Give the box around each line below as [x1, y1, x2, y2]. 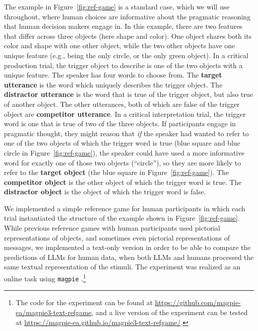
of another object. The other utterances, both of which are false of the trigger [4, 98, 240, 109]
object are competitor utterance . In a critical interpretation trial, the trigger [4, 108, 246, 119]
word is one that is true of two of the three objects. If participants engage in [4, 118, 236, 129]
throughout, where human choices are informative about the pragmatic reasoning [4, 11, 251, 21]
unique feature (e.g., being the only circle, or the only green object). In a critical [4, 50, 249, 60]
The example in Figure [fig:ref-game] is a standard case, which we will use [4, 1, 230, 11]
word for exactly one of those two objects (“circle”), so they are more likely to [4, 157, 241, 167]
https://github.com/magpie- [155, 297, 241, 308]
